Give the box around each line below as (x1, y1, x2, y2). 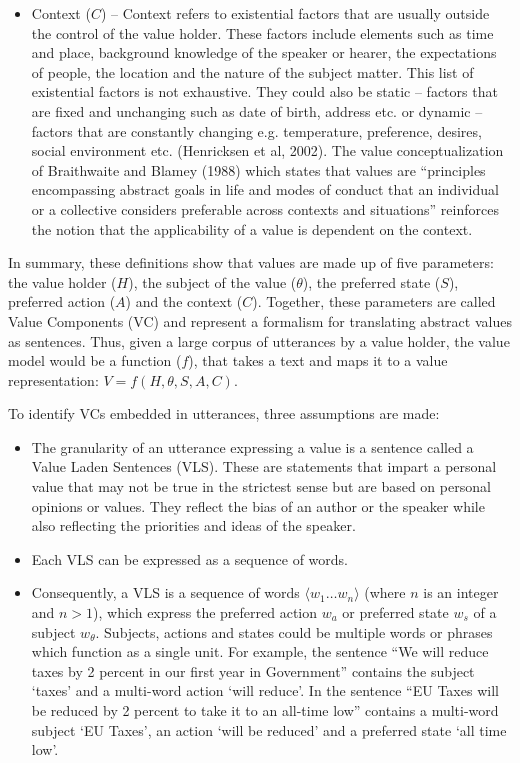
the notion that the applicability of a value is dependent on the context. (31, 218, 473, 239)
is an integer (423, 582, 499, 603)
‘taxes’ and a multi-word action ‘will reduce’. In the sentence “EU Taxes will (31, 680, 499, 701)
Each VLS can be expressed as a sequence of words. (31, 548, 348, 569)
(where (364, 582, 406, 603)
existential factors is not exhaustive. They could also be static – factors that (31, 81, 498, 102)
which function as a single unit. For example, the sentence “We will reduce (31, 641, 489, 662)
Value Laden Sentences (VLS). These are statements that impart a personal (31, 456, 497, 477)
